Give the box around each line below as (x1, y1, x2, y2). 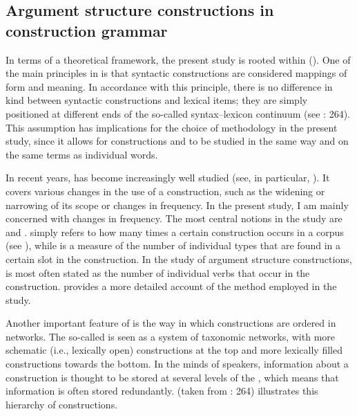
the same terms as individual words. (6, 147, 158, 161)
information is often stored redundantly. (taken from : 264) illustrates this (6, 383, 318, 398)
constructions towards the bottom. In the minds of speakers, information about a (6, 356, 349, 371)
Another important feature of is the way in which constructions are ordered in (6, 316, 336, 330)
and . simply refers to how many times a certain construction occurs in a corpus (6, 224, 344, 239)
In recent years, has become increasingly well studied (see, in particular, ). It (6, 170, 330, 185)
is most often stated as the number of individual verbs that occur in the (6, 265, 310, 280)
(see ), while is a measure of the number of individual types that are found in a (6, 238, 340, 253)
